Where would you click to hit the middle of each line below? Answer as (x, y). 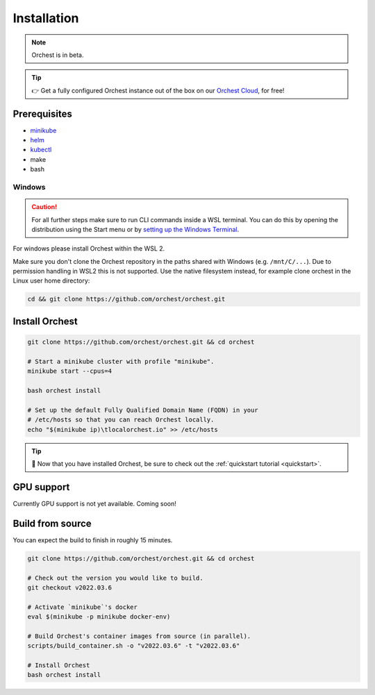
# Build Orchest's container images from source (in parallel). (139, 636)
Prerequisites (42, 114)
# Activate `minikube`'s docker (83, 607)
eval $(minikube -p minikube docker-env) (99, 617)
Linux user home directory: (51, 280)
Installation (46, 18)
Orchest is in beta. (58, 55)
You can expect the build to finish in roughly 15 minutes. (93, 540)
